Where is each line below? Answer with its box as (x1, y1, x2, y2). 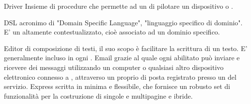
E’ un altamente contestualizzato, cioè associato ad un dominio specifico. (4, 27, 220, 37)
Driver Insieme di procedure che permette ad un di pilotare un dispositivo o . (4, 1, 233, 11)
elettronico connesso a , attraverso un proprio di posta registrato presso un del (4, 71, 236, 82)
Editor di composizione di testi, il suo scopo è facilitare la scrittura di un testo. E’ (4, 43, 248, 53)
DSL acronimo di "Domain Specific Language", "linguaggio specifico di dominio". (4, 17, 243, 27)
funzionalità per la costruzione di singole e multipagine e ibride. (4, 90, 193, 101)
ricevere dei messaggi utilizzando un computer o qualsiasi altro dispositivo (4, 62, 224, 72)
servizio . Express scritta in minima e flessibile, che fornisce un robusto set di (4, 81, 230, 91)
